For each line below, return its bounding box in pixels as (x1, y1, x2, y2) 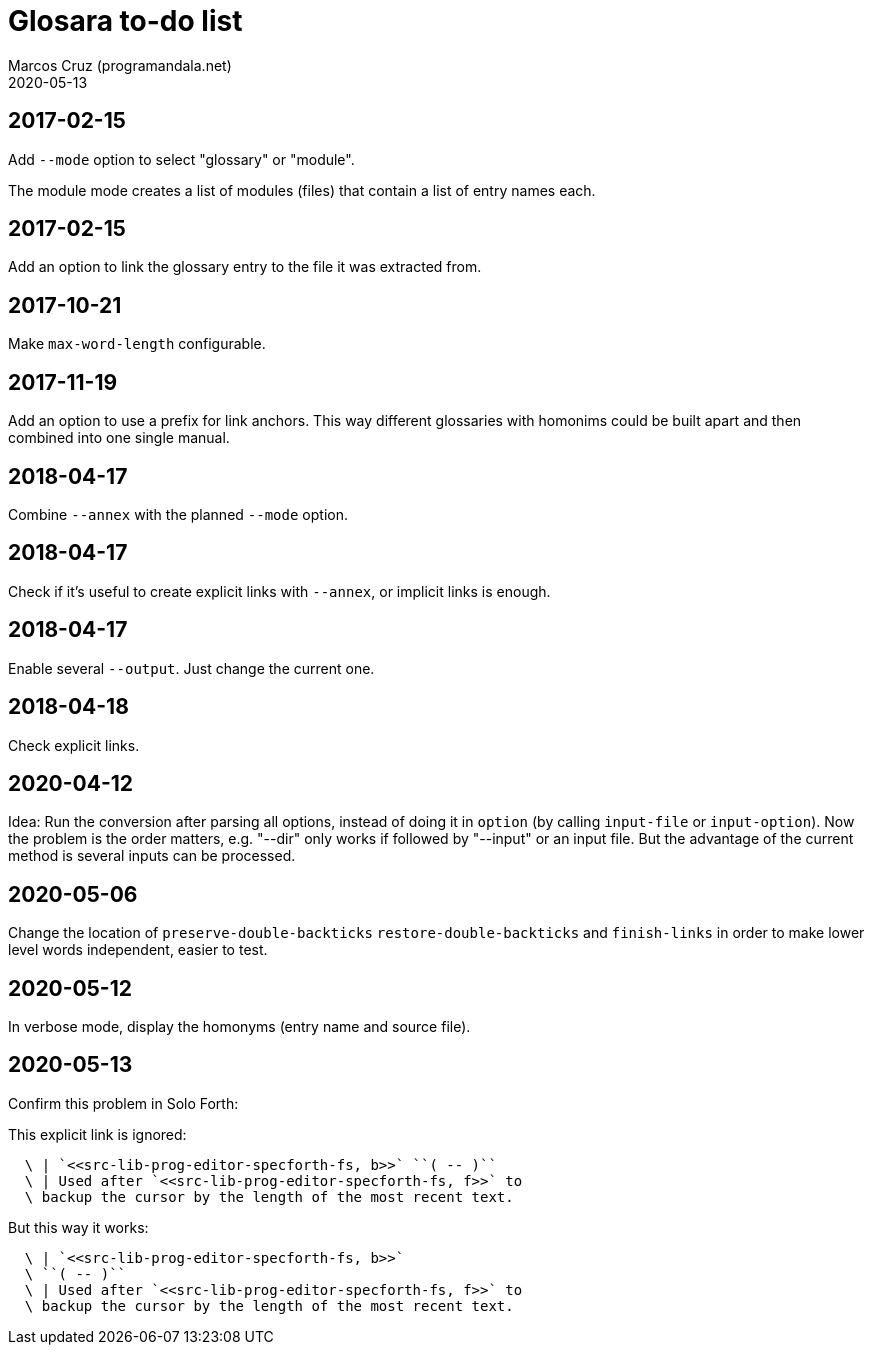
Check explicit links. (8, 736, 140, 754)
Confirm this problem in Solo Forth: (8, 1094, 239, 1112)
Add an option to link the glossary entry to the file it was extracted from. (8, 258, 482, 276)
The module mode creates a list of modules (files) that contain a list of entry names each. (8, 181, 596, 199)
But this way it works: (8, 1218, 149, 1236)
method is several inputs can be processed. (8, 847, 296, 865)
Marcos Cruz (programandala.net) (8, 56, 232, 74)
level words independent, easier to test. (8, 941, 268, 959)
